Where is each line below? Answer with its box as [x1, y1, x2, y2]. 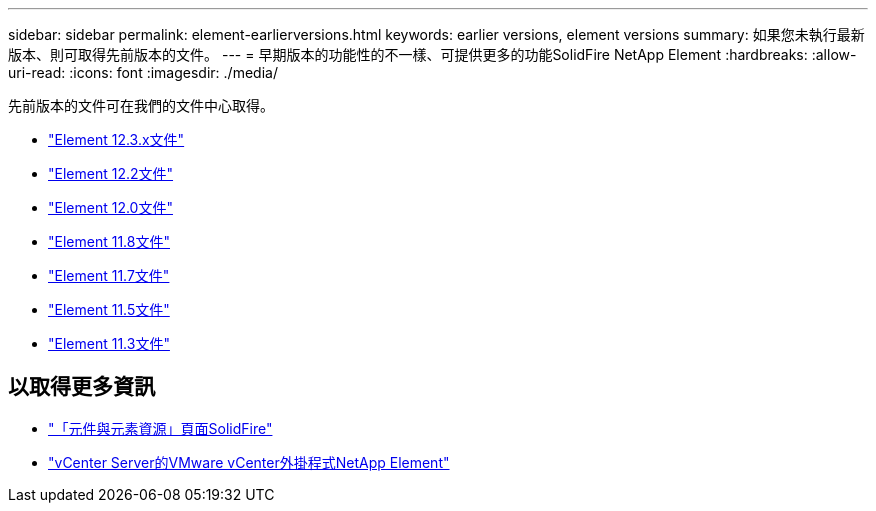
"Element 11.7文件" [48, 267, 170, 284]
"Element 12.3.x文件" [48, 131, 185, 148]
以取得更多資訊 [8, 374, 155, 400]
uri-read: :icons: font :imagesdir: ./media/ [8, 64, 278, 81]
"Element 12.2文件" [48, 165, 174, 182]
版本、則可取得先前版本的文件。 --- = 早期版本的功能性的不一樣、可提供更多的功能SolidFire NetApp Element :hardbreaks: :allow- [8, 46, 857, 63]
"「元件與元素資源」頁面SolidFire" [48, 419, 273, 437]
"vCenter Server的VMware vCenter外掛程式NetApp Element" [48, 453, 450, 471]
